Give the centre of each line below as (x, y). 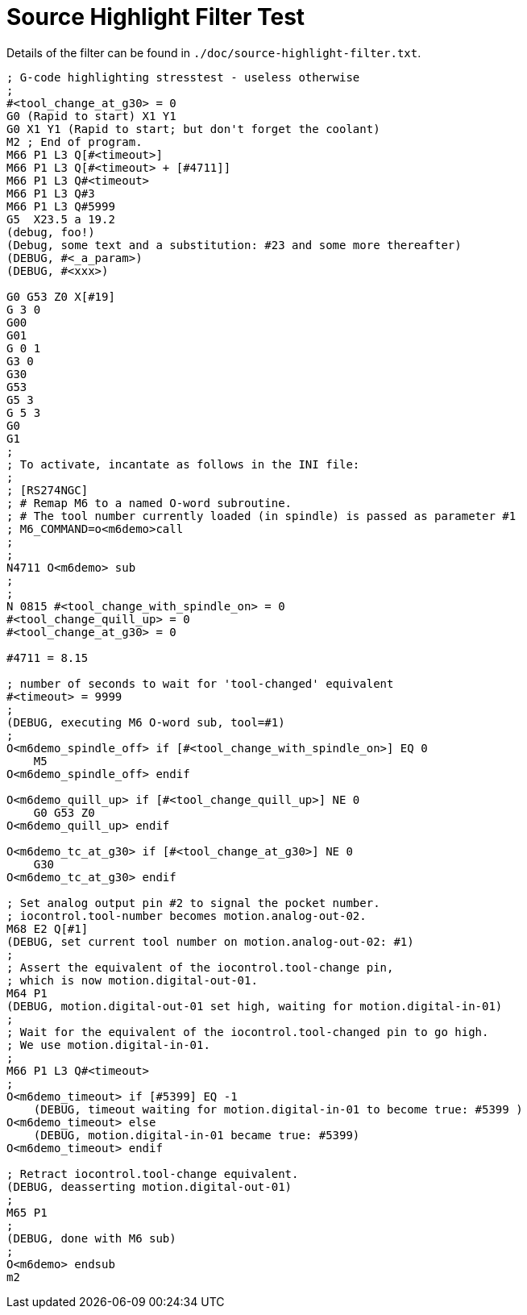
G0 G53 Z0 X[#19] (61, 296)
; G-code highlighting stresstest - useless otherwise (183, 77)
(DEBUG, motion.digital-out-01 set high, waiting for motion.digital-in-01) (255, 1006)
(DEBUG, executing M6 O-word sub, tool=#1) (146, 722)
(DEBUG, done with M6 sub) (91, 1238)
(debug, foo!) (51, 232)
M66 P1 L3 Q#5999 (61, 206)
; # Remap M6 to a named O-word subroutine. (149, 503)
